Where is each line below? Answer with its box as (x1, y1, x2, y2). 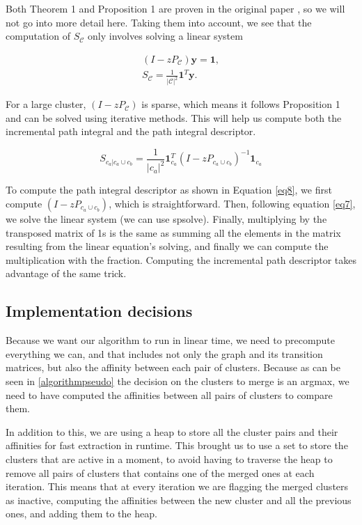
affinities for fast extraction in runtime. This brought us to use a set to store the (6, 438, 348, 453)
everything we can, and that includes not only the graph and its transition (6, 346, 323, 361)
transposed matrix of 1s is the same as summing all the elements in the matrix (6, 225, 341, 240)
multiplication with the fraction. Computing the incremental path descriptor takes (6, 252, 356, 267)
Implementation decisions (6, 300, 193, 322)
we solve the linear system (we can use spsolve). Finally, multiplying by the (6, 212, 327, 226)
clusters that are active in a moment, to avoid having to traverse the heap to (6, 451, 333, 466)
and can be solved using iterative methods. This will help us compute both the (6, 110, 342, 125)
